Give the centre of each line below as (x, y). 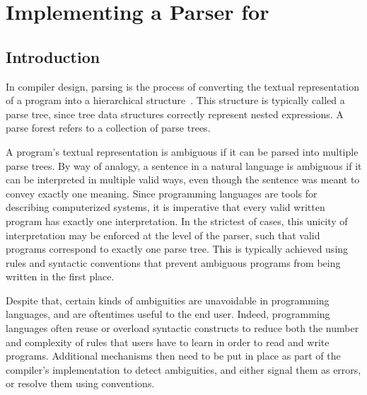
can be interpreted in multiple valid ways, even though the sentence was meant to (183, 179)
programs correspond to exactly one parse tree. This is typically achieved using (177, 249)
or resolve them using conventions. (80, 383)
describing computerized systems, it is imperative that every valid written (165, 207)
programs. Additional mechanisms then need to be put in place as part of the (173, 356)
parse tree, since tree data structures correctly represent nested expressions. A (175, 114)
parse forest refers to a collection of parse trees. (108, 128)
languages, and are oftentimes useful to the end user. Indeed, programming (168, 314)
